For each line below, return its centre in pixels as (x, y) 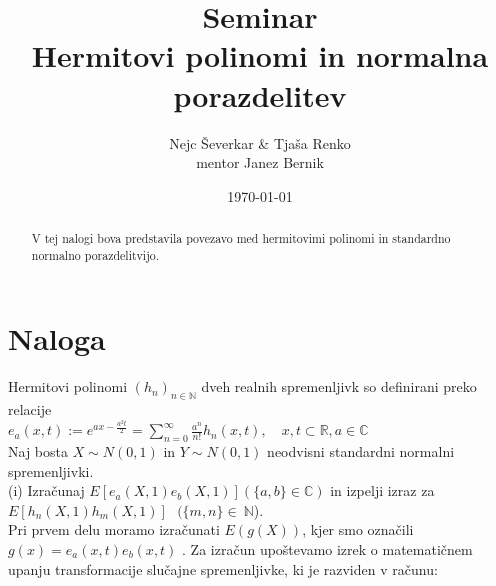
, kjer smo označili (358, 529)
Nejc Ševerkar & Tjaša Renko (260, 142)
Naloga (57, 338)
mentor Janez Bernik (260, 162)
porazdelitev (260, 94)
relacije (30, 409)
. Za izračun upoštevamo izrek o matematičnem (327, 548)
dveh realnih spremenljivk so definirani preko (339, 386)
